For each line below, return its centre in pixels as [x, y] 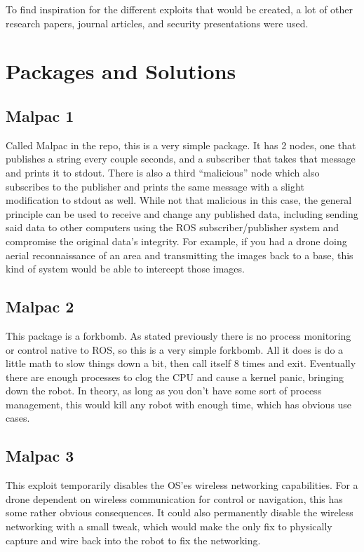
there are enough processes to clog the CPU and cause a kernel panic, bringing [175, 377]
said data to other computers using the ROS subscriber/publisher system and [173, 227]
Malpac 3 [40, 456]
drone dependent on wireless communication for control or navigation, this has [174, 498]
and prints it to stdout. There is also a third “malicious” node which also [163, 172]
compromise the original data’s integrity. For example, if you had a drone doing [176, 241]
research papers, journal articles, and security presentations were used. [157, 23]
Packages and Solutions [121, 71]
